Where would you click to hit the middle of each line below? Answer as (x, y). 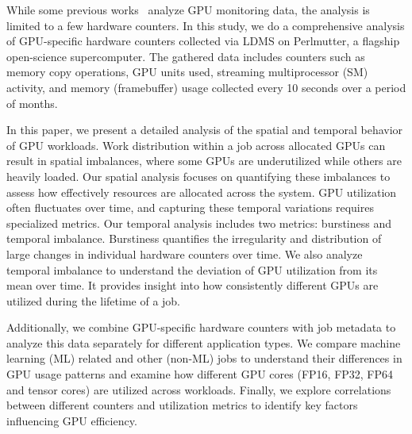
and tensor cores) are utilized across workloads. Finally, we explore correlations (199, 389)
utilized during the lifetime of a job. (94, 300)
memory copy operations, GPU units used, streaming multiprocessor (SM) (187, 72)
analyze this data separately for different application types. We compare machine (204, 342)
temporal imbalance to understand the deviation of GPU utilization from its (192, 269)
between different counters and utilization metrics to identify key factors (182, 405)
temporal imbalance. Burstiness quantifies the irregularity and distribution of (194, 238)
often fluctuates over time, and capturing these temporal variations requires (190, 207)
